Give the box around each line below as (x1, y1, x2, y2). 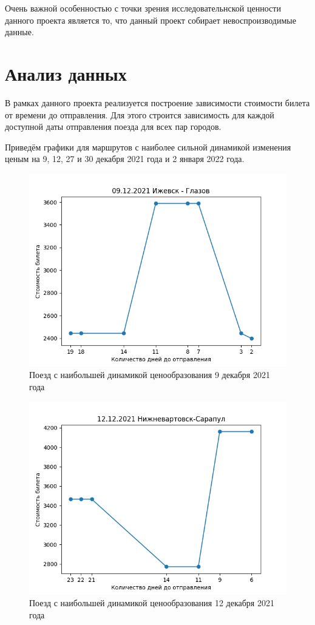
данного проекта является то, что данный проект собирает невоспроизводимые (5, 13, 296, 26)
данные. (5, 25, 34, 38)
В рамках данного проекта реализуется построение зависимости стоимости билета (5, 96, 310, 109)
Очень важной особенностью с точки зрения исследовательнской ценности (5, 2, 281, 14)
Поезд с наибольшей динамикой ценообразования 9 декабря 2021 (29, 368, 270, 381)
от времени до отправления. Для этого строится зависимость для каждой (5, 108, 274, 121)
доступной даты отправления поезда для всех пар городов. (5, 120, 222, 133)
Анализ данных (5, 61, 127, 86)
